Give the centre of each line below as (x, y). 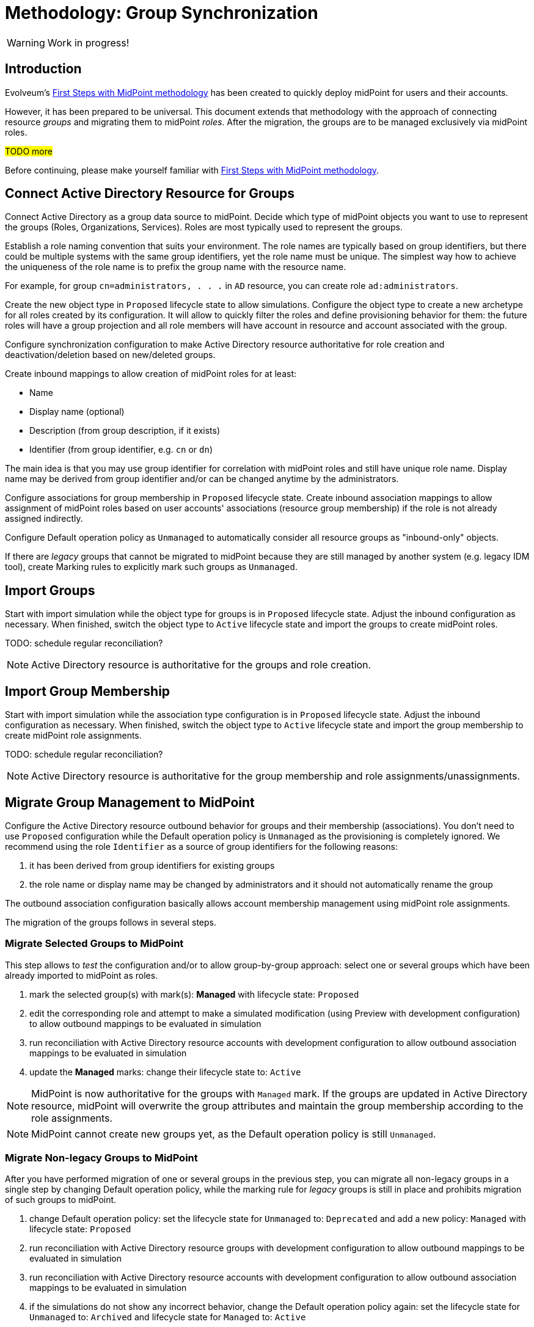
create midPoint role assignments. (73, 736)
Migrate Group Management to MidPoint (130, 802)
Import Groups (50, 590)
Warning (26, 42)
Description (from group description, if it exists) (125, 431)
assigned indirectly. (44, 519)
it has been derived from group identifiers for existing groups (152, 865)
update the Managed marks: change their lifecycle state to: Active (165, 1072)
